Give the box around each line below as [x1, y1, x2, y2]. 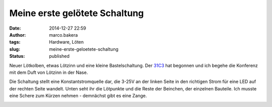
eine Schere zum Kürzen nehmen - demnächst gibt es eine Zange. [9, 93, 147, 99]
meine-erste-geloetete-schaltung [49, 46, 118, 52]
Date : [9, 25, 21, 31]
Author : [9, 32, 26, 38]
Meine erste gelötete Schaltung [9, 8, 144, 19]
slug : [9, 46, 20, 52]
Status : [9, 53, 25, 59]
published [49, 53, 70, 59]
